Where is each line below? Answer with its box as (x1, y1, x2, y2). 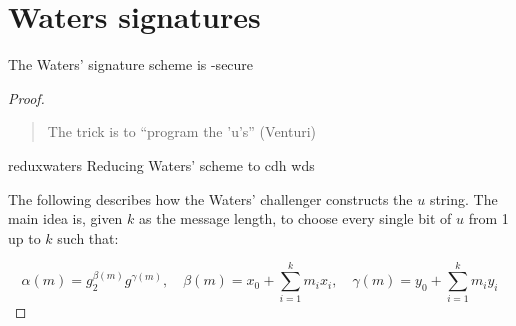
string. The (429, 188, 498, 209)
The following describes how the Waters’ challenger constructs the (8, 188, 413, 209)
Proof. (8, 87, 45, 108)
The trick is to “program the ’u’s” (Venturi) (47, 121, 317, 142)
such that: (57, 227, 119, 248)
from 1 (468, 208, 509, 229)
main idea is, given (8, 208, 123, 229)
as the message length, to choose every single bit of (139, 208, 452, 229)
